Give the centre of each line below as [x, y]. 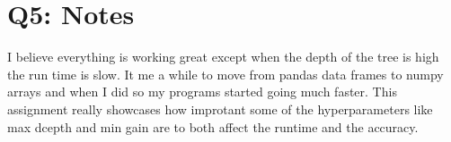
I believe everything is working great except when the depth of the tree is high [223, 57]
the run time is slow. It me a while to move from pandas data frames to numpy [225, 74]
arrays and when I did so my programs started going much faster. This [202, 92]
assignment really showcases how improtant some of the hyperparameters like [220, 109]
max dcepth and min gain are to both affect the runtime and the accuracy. [213, 126]
